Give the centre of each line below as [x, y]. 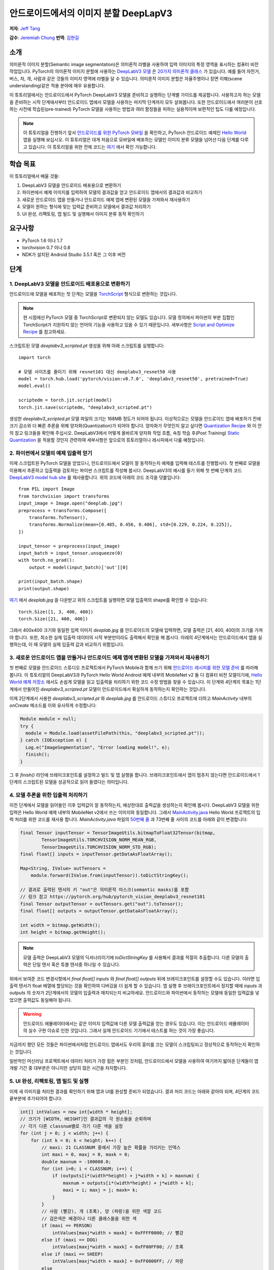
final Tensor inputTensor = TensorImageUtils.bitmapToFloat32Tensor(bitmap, [118, 833]
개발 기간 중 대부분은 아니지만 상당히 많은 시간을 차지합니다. [68, 1068]
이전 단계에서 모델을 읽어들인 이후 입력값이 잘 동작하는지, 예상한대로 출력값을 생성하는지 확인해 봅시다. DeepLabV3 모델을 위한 [134, 805]
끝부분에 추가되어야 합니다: [36, 1098]
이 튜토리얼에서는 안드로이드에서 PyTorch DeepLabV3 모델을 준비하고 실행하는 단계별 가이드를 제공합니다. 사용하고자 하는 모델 [135, 95]
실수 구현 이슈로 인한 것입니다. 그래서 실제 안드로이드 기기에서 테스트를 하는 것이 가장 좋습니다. [122, 1030]
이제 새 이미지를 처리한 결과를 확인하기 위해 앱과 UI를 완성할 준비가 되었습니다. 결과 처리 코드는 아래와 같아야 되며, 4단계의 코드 [134, 1091]
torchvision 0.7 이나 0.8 [46, 247]
